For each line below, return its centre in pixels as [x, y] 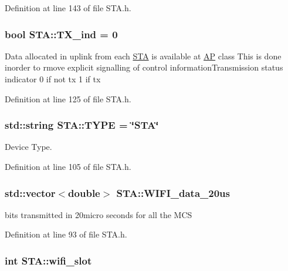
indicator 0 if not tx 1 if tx [53, 79]
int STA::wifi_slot [48, 260]
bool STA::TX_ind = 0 [61, 34]
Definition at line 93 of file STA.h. [66, 234]
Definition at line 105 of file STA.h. [68, 166]
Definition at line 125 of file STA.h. [68, 98]
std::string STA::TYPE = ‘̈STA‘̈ [82, 125]
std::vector [30, 193]
